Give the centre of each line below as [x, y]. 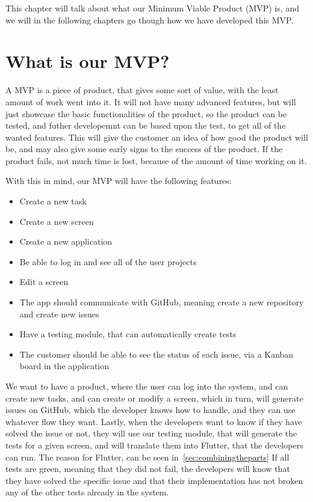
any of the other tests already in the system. [87, 492]
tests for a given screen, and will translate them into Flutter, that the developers [154, 445]
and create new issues [59, 314]
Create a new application [66, 241]
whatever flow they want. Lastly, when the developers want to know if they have [154, 421]
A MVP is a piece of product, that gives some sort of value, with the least [142, 90]
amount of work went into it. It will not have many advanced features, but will [151, 101]
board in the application [64, 366]
